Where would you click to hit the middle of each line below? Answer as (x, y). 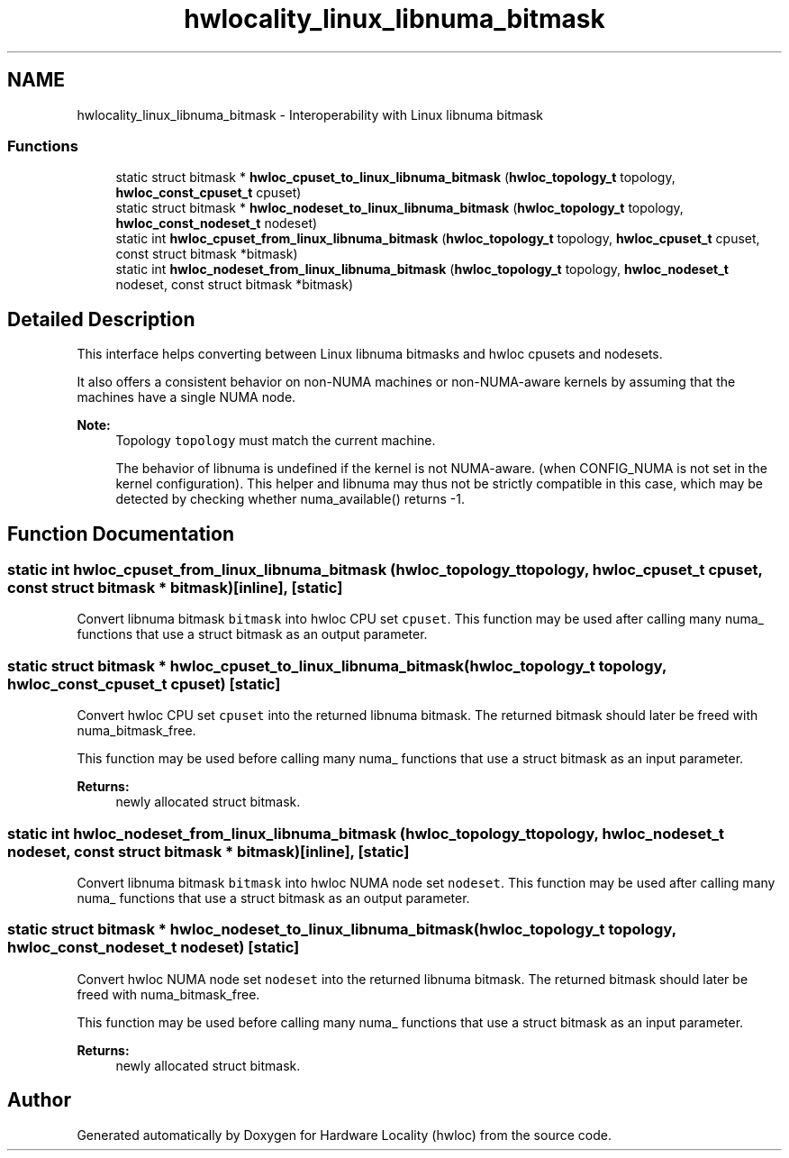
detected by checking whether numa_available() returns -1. (290, 499)
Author (39, 1100)
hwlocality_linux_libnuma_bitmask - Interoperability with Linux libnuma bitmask (310, 114)
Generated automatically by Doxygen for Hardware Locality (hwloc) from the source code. (344, 1135)
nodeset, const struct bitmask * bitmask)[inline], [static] (209, 851)
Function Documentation (121, 533)
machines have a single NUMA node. (186, 397)
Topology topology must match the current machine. (276, 441)
